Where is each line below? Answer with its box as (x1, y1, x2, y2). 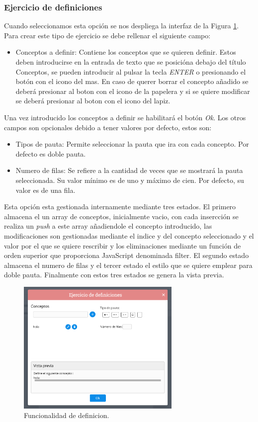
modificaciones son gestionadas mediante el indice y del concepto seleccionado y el (4, 230, 254, 241)
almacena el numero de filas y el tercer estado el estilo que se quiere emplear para (4, 259, 253, 270)
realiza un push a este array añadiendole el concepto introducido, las (4, 221, 212, 231)
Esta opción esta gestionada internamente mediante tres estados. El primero (4, 201, 236, 212)
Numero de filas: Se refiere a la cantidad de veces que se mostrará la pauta (15, 165, 243, 175)
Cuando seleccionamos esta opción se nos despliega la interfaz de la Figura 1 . (4, 20, 239, 31)
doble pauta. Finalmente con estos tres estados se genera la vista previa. (4, 269, 224, 280)
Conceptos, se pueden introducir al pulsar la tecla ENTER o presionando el (15, 66, 246, 77)
